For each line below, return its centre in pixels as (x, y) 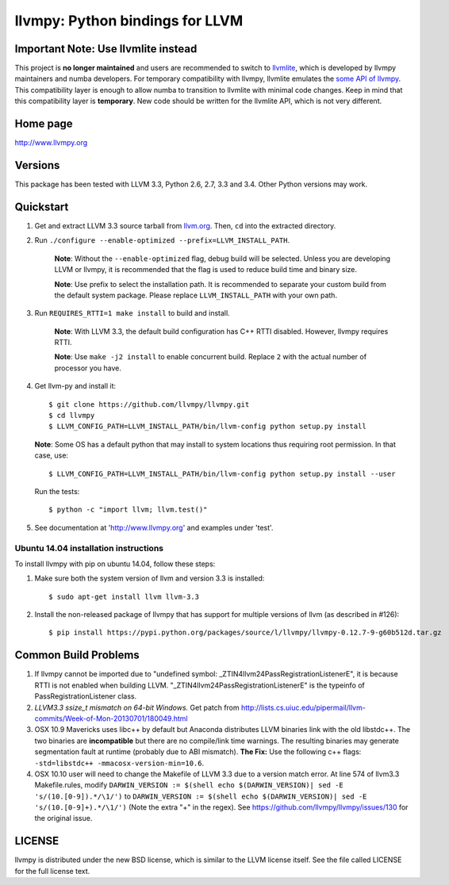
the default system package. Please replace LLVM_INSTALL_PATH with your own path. (196, 295)
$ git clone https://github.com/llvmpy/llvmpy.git (149, 404)
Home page (44, 124)
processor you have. (88, 368)
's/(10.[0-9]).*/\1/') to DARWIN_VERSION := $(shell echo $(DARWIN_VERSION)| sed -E (201, 796)
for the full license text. (52, 871)
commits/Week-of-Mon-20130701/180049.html (111, 718)
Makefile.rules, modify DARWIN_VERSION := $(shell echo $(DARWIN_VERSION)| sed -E (189, 785)
